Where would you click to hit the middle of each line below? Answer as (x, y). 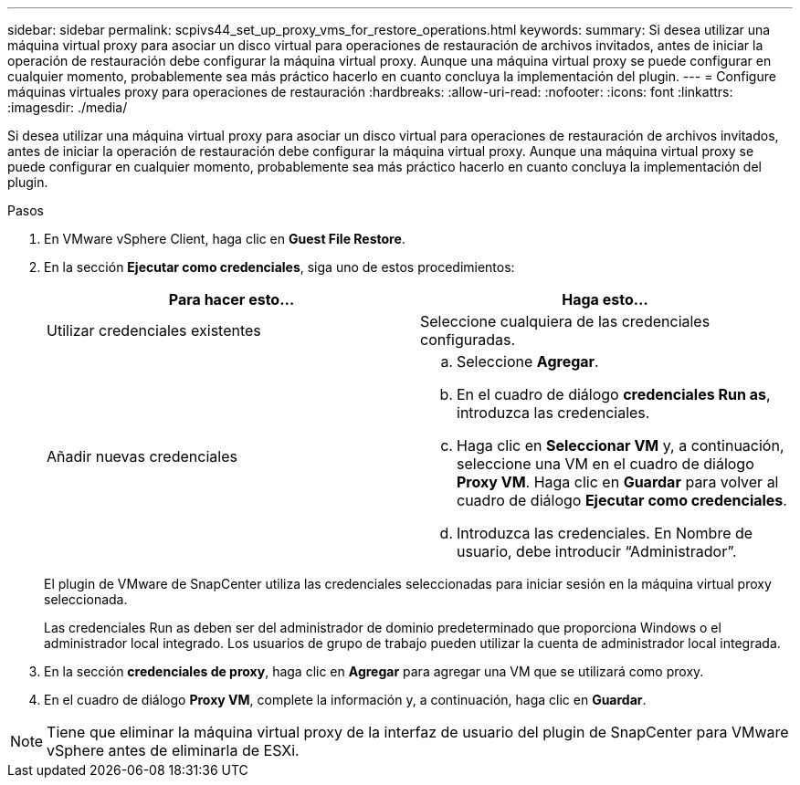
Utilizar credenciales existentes (154, 330)
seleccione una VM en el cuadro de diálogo (605, 464)
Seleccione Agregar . (528, 361)
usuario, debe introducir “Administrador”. (597, 551)
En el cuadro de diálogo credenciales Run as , (614, 394)
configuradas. (468, 340)
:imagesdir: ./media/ (68, 107)
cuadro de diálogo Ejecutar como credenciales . (622, 500)
